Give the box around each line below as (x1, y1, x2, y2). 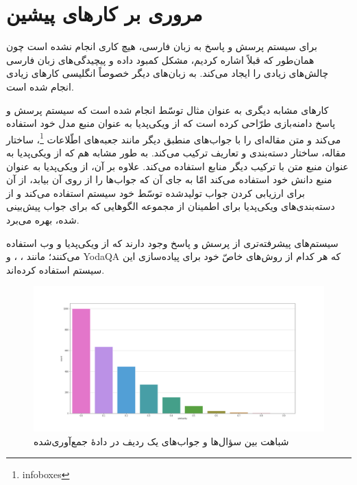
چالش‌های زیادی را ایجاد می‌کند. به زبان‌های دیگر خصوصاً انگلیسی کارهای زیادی (6, 66, 329, 80)
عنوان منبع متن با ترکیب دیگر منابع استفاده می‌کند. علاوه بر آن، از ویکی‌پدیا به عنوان (6, 158, 349, 173)
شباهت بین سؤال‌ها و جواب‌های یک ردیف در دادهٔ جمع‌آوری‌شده (34, 434, 289, 448)
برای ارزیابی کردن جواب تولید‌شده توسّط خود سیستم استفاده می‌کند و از (6, 185, 305, 200)
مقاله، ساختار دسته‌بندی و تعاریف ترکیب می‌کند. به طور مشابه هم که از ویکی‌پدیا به (6, 145, 346, 159)
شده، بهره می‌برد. (6, 212, 79, 226)
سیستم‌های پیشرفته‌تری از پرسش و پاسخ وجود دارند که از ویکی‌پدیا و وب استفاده (6, 235, 338, 250)
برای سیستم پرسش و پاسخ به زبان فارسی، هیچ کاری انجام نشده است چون (6, 39, 317, 54)
